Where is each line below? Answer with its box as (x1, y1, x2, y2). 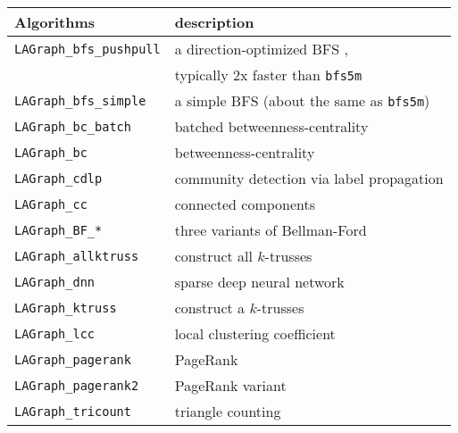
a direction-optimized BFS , (174, 38, 348, 59)
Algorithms (14, 12, 96, 32)
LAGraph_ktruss (14, 300, 117, 315)
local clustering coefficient (174, 323, 336, 344)
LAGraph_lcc (14, 326, 96, 341)
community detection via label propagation (174, 168, 444, 188)
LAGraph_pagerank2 (14, 378, 139, 393)
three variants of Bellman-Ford (174, 220, 367, 240)
